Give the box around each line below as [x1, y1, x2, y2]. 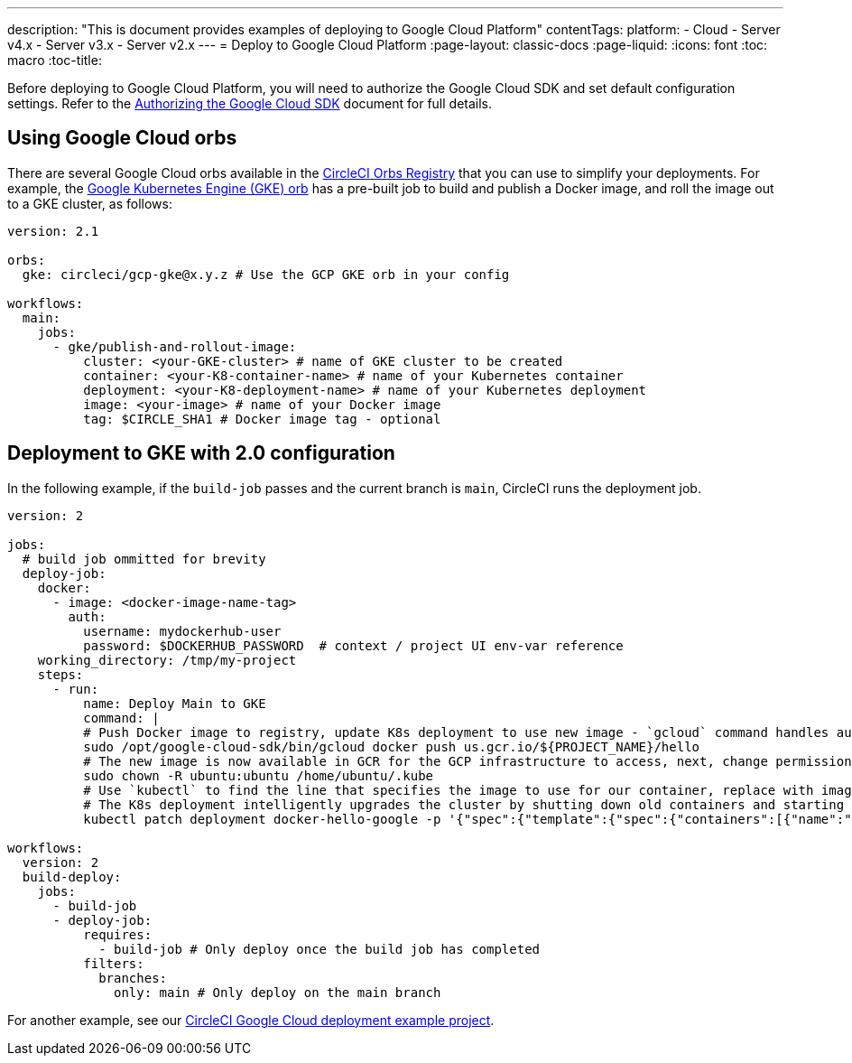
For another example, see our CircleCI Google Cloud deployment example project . [7, 1012, 495, 1028]
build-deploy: [22, 869, 122, 884]
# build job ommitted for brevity [22, 551, 266, 566]
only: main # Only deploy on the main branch [114, 984, 441, 1000]
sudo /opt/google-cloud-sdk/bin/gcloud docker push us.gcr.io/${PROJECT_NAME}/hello [83, 739, 700, 754]
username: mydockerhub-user [83, 623, 282, 639]
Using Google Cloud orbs [7, 126, 237, 150]
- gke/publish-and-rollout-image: [52, 339, 297, 354]
